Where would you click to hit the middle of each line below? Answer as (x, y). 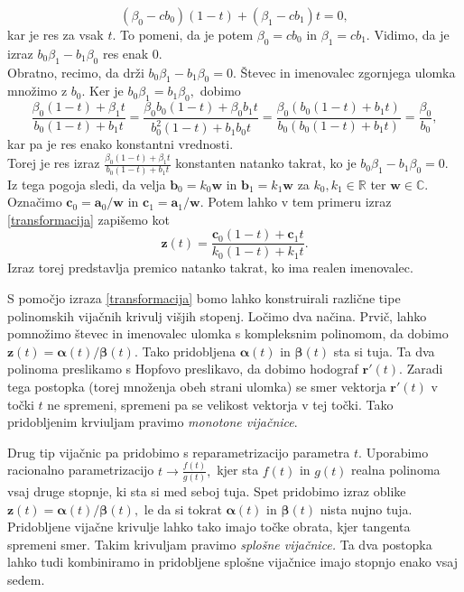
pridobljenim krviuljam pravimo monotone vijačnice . (153, 422)
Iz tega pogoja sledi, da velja (87, 184)
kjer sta (238, 470)
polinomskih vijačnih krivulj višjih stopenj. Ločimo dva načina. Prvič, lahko (217, 315)
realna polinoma (396, 470)
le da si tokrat (183, 509)
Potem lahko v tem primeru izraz (300, 202)
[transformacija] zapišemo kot (88, 219)
